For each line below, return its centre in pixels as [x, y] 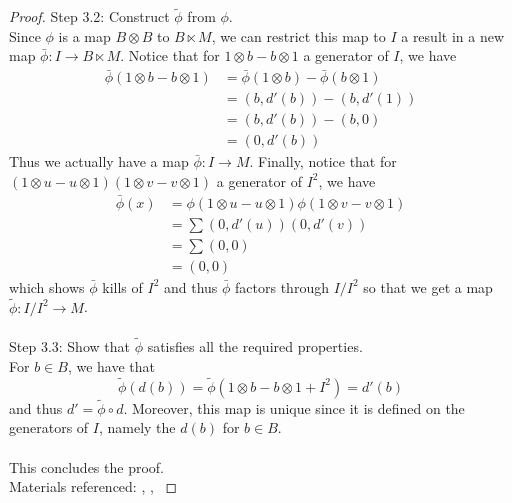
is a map [84, 35]
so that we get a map [428, 286]
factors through [282, 286]
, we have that [111, 365]
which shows [47, 286]
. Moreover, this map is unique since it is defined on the [294, 407]
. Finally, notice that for [323, 161]
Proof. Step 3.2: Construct [89, 16]
